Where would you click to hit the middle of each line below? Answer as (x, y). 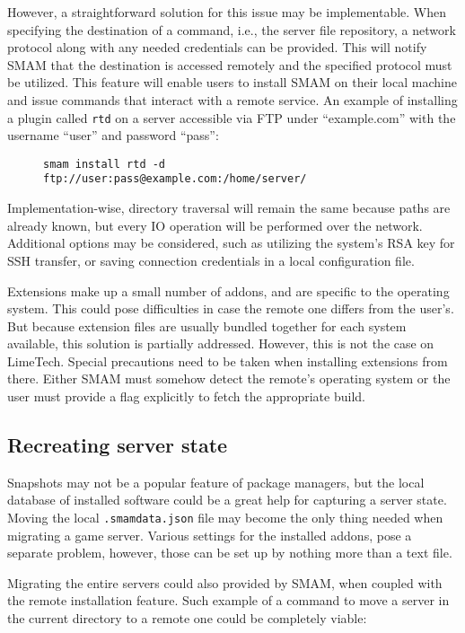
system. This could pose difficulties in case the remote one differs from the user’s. (231, 308)
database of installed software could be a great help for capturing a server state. (227, 500)
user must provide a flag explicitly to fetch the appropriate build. (186, 396)
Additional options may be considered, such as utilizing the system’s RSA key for (231, 243)
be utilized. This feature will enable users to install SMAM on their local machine (232, 82)
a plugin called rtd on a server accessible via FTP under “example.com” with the (232, 117)
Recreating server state (118, 445)
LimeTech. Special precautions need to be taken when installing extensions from (228, 360)
